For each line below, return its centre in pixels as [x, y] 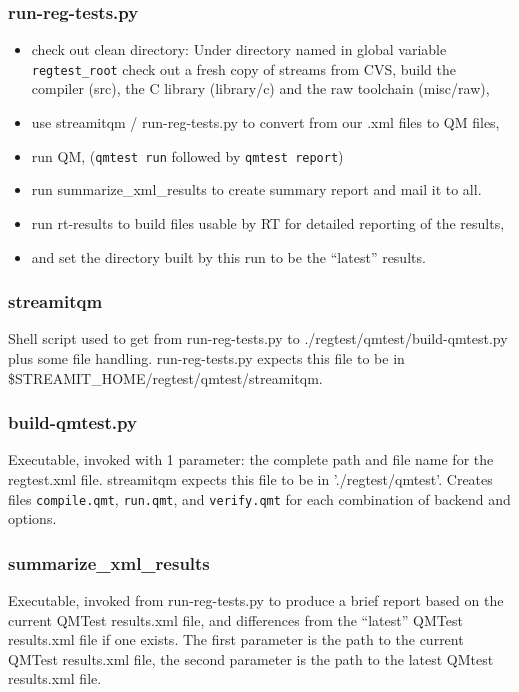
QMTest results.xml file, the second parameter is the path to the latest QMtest [251, 658]
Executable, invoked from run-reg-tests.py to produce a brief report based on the [256, 599]
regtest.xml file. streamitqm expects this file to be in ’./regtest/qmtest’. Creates [250, 478]
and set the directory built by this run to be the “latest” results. [228, 256]
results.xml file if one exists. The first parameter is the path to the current [236, 639]
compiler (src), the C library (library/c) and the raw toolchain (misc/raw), [260, 88]
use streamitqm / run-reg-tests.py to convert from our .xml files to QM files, [265, 122]
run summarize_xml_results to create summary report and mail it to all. [256, 189]
